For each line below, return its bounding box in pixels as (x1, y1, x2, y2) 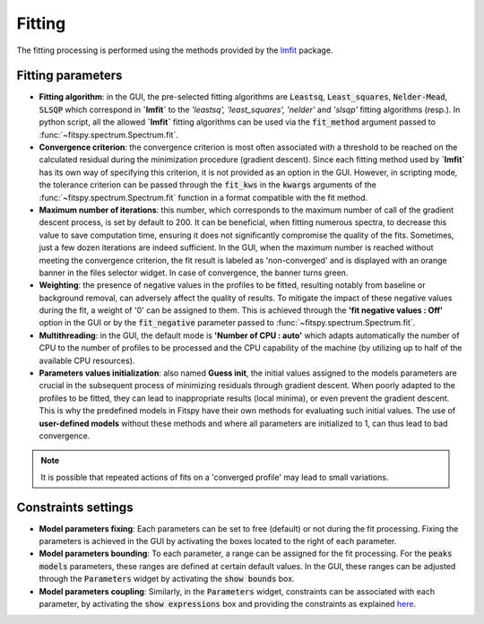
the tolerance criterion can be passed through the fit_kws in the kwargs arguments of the (39, 179, 376, 190)
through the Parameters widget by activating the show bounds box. (39, 574, 295, 585)
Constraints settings (16, 499, 134, 515)
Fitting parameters (16, 68, 123, 83)
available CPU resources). (39, 355, 135, 366)
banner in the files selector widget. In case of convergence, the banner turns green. (39, 267, 349, 278)
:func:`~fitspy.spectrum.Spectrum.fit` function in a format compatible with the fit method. (39, 192, 368, 203)
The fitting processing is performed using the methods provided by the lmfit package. (16, 45, 333, 56)
